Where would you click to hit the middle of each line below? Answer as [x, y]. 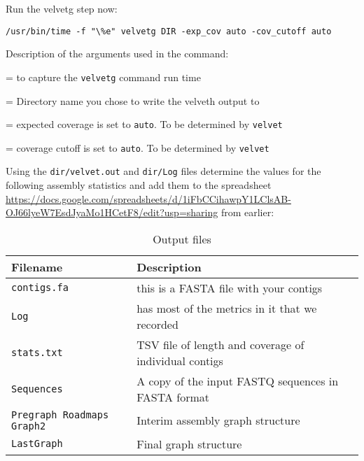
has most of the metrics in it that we [227, 308]
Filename [37, 267]
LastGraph [37, 444]
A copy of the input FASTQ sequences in [238, 381]
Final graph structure [189, 444]
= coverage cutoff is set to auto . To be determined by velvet [138, 147]
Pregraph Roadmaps [60, 414]
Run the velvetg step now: [62, 8]
